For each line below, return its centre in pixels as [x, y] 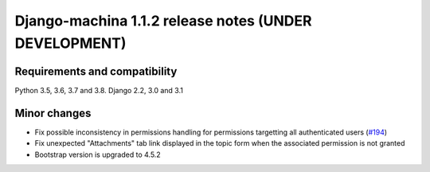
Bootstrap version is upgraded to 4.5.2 [98, 154]
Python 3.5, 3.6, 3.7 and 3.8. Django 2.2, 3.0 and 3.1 [99, 90]
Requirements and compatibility [96, 71]
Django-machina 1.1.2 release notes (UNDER [163, 21]
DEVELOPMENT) [70, 43]
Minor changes [53, 113]
